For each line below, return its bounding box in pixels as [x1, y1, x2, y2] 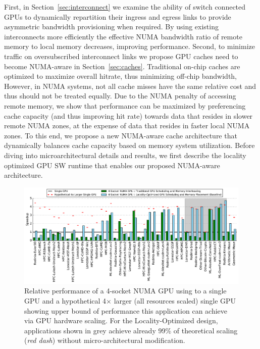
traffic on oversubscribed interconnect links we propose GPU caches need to [4, 51, 238, 61]
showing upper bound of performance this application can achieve [24, 305, 228, 316]
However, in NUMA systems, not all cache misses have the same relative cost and [4, 80, 256, 91]
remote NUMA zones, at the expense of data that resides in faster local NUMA [4, 120, 250, 131]
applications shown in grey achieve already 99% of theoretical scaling [24, 325, 238, 335]
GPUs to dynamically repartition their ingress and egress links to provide [4, 11, 231, 22]
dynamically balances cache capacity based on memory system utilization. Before [4, 140, 255, 151]
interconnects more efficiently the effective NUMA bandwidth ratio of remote [4, 31, 242, 41]
